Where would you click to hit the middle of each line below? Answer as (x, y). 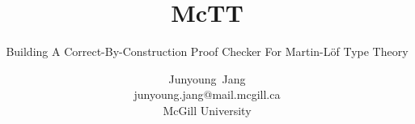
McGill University (207, 110)
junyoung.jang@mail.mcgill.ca (207, 94)
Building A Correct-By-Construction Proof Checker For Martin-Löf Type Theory (207, 51)
